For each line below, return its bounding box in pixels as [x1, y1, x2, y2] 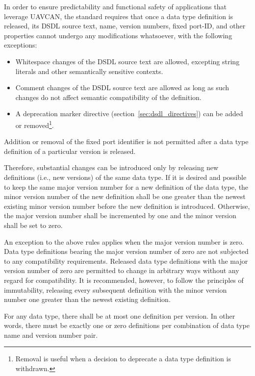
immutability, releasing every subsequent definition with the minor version [4, 284, 227, 295]
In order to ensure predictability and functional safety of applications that [4, 1, 227, 11]
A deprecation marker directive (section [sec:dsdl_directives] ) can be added [15, 108, 243, 119]
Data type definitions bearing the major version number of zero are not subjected [4, 246, 249, 256]
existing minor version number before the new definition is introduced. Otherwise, [4, 201, 250, 211]
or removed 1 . [15, 118, 54, 130]
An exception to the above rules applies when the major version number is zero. [4, 236, 244, 247]
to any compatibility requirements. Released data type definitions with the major [4, 255, 248, 266]
